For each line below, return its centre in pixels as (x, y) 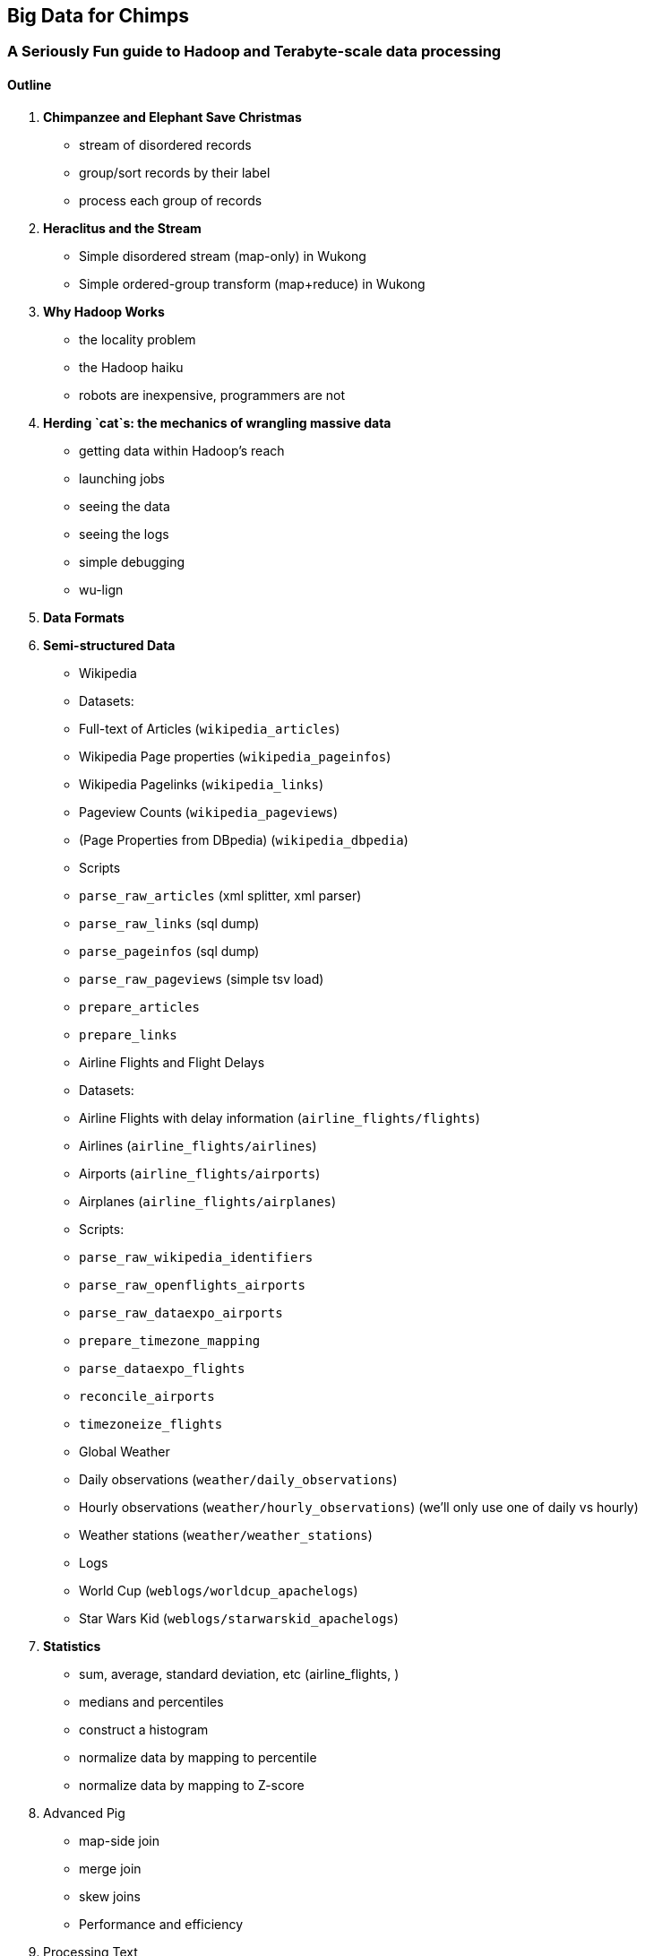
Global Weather (125, 1451)
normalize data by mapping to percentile (198, 1757)
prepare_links (128, 1035)
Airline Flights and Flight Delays (172, 1062)
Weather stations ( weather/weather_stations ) (226, 1534)
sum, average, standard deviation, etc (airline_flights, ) (239, 1673)
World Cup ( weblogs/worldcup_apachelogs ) (219, 1590)
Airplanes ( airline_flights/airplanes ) (208, 1201)
